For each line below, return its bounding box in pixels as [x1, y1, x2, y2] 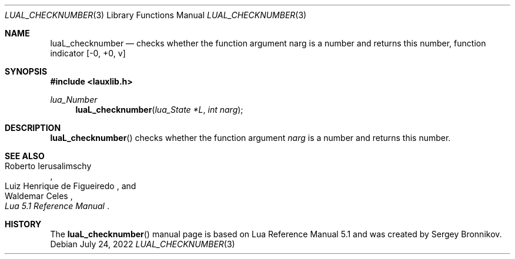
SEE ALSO [5, 151, 45, 161]
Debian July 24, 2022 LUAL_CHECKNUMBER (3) [50, 239, 235, 249]
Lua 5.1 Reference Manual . [5, 201, 109, 211]
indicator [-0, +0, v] [50, 48, 126, 58]
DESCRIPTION [5, 123, 61, 133]
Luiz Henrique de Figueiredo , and [5, 181, 136, 191]
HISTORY [5, 219, 42, 229]
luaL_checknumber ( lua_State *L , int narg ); [75, 105, 243, 115]
